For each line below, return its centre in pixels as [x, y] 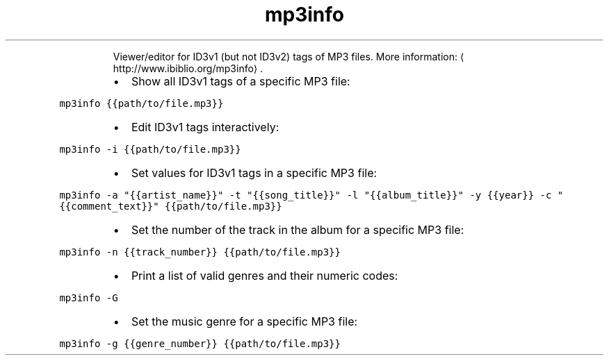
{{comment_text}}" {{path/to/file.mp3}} [171, 206]
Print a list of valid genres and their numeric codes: [265, 275]
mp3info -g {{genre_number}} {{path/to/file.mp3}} [200, 343]
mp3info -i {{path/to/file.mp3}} [150, 149]
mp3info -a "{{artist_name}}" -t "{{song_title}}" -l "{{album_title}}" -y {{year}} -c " [311, 195]
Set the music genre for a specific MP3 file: [244, 321]
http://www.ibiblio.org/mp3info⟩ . [188, 68]
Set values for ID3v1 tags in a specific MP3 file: [254, 173]
